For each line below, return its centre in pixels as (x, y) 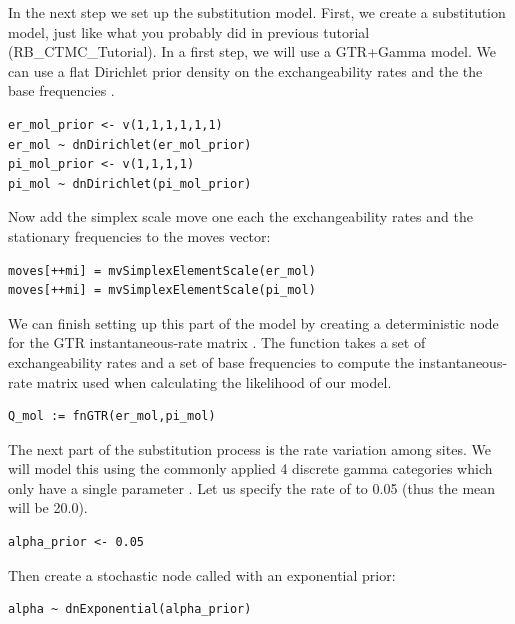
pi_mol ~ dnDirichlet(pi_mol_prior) (130, 183)
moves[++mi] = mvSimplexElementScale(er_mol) (162, 270)
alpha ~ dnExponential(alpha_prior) (130, 609)
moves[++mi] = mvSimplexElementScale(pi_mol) (162, 290)
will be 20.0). (48, 507)
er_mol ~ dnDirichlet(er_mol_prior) (130, 144)
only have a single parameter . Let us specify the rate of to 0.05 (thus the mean (252, 487)
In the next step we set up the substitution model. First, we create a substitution (257, 12)
